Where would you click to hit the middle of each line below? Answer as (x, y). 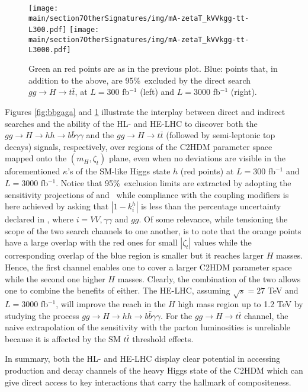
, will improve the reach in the (111, 303)
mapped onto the (36, 158)
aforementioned (33, 171)
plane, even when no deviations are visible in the (197, 158)
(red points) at (207, 171)
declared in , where (39, 219)
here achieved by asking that (57, 206)
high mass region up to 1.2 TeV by (240, 303)
